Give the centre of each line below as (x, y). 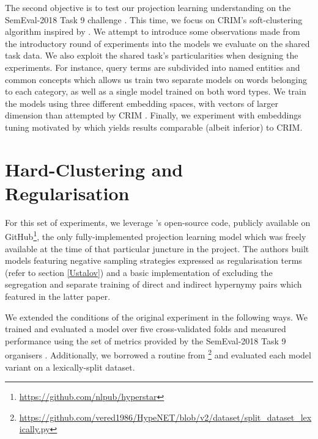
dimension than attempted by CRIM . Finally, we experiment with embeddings (153, 115)
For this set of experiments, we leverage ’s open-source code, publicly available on (158, 222)
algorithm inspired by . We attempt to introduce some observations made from (153, 31)
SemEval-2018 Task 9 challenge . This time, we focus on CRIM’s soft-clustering (154, 19)
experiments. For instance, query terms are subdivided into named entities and (153, 67)
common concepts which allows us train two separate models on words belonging (156, 79)
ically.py (35, 429)
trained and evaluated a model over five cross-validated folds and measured (146, 329)
